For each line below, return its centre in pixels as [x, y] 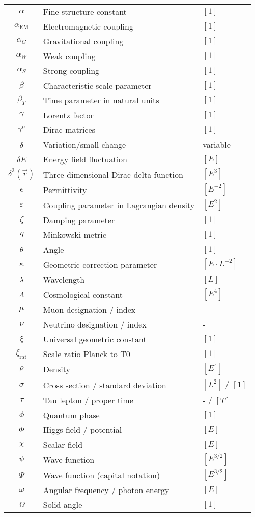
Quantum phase [71, 415]
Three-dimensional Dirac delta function [113, 174]
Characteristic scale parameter [97, 85]
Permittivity [65, 189]
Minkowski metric [75, 235]
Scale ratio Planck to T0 [87, 354]
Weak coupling [69, 56]
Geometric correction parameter [100, 264]
